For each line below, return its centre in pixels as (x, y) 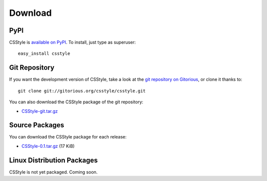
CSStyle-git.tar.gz (40, 111)
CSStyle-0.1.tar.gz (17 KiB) (48, 146)
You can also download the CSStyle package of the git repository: (76, 102)
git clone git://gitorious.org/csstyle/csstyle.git (82, 91)
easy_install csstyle (44, 54)
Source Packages (37, 125)
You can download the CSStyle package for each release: (68, 137)
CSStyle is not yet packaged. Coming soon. (53, 172)
